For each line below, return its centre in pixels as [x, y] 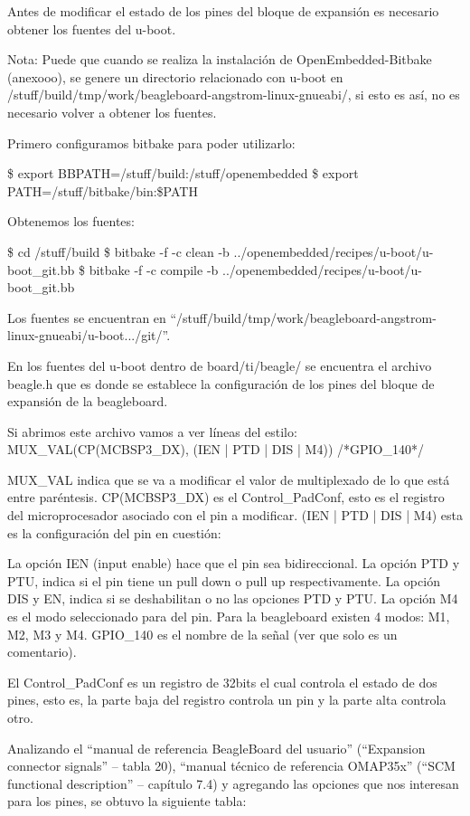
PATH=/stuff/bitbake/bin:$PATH [103, 190]
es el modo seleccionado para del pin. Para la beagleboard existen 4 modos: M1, [229, 617]
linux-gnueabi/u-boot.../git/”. [89, 335]
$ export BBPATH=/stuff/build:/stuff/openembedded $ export [183, 173]
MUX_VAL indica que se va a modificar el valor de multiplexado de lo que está [229, 479]
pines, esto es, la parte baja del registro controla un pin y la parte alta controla [227, 700]
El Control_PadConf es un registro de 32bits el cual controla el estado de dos [222, 682]
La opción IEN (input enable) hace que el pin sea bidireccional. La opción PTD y [234, 563]
